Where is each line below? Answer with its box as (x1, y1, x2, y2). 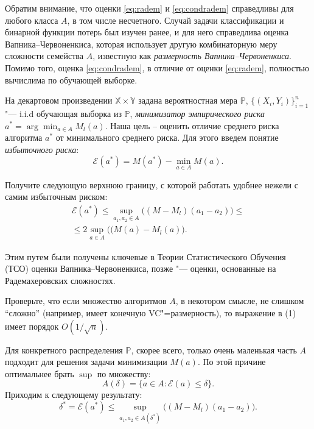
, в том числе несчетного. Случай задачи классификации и (67, 13, 284, 26)
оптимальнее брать (5, 367, 74, 380)
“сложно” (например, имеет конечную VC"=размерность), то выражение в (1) (5, 307, 296, 319)
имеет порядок (5, 319, 59, 332)
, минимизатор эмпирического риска (130, 107, 265, 119)
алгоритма (5, 131, 43, 144)
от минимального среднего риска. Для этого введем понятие (55, 131, 279, 144)
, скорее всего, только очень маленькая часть (131, 343, 297, 356)
